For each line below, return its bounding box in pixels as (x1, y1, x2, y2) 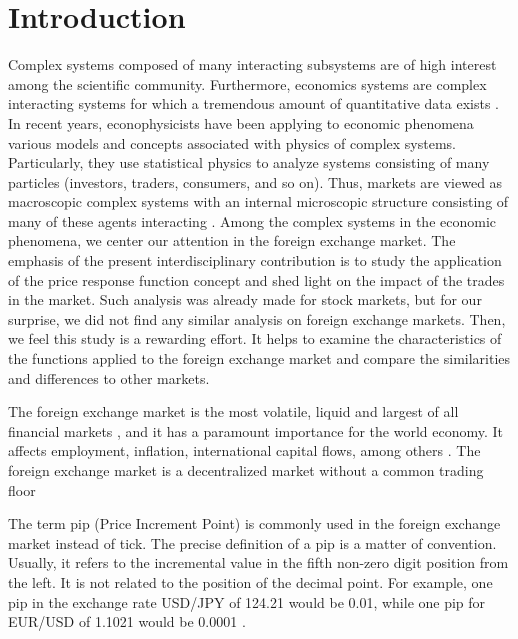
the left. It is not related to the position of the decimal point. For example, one (8, 571, 493, 592)
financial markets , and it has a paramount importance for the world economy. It (8, 420, 504, 441)
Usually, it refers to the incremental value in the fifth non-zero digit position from (8, 552, 509, 573)
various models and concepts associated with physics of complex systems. (8, 132, 456, 153)
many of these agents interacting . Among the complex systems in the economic (8, 210, 497, 231)
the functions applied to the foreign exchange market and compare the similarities (8, 348, 511, 369)
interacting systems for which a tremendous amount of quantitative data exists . (8, 93, 499, 114)
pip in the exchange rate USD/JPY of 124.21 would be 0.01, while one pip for (8, 591, 486, 612)
